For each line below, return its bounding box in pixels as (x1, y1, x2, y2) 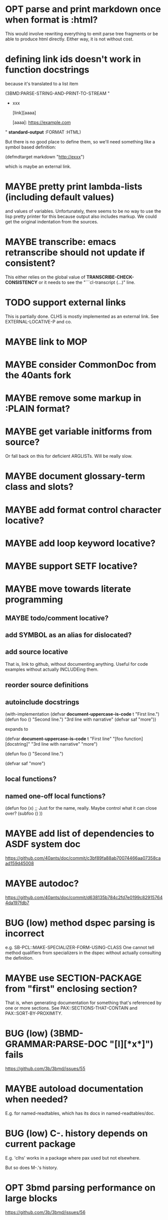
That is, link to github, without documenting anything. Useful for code (5, 661, 148, 667)
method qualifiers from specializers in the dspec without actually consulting (5, 950, 161, 956)
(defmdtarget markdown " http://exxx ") (5, 153, 85, 159)
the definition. (5, 955, 34, 961)
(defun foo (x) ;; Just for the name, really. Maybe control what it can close (5, 805, 157, 811)
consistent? (5, 257, 56, 268)
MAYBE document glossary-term (5, 471, 145, 482)
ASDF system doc (5, 839, 81, 850)
